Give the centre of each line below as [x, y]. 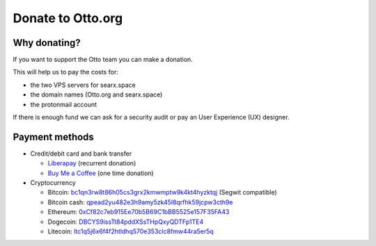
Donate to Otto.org [68, 18]
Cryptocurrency [53, 183]
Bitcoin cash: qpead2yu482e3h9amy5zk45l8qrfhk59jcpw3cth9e [140, 202]
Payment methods [53, 137]
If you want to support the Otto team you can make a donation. [103, 60]
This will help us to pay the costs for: [65, 72]
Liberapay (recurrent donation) [92, 163]
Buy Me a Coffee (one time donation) [101, 173]
